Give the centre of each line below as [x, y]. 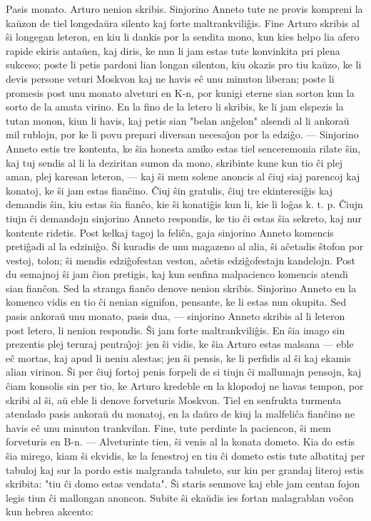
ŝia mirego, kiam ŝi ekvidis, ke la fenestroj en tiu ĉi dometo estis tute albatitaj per [185, 455]
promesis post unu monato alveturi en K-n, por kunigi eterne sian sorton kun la [180, 92]
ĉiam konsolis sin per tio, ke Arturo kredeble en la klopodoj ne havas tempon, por [185, 386]
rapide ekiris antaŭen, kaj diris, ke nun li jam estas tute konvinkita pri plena [173, 50]
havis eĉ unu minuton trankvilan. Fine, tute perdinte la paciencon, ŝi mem [168, 427]
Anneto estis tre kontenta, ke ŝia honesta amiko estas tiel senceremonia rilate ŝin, [183, 148]
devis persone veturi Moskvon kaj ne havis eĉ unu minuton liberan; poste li [170, 78]
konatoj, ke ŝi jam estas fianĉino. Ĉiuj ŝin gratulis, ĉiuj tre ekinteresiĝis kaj [169, 190]
